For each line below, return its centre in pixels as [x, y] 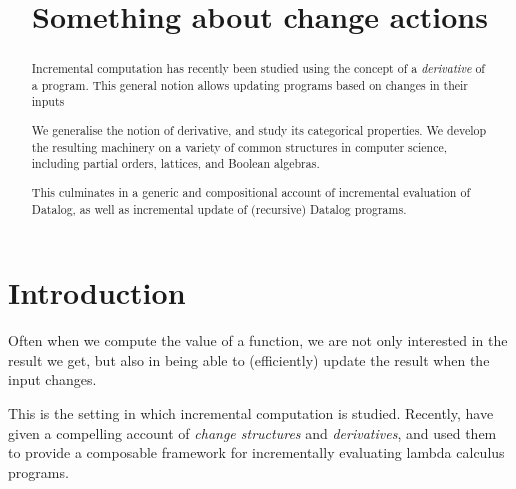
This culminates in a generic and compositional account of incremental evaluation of [251, 191]
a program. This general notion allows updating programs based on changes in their [250, 84]
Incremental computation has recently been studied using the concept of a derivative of [258, 68]
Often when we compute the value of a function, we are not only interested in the [258, 340]
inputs [48, 101]
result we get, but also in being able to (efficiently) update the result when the [249, 359]
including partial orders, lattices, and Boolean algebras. [175, 163]
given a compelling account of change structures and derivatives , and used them [252, 432]
